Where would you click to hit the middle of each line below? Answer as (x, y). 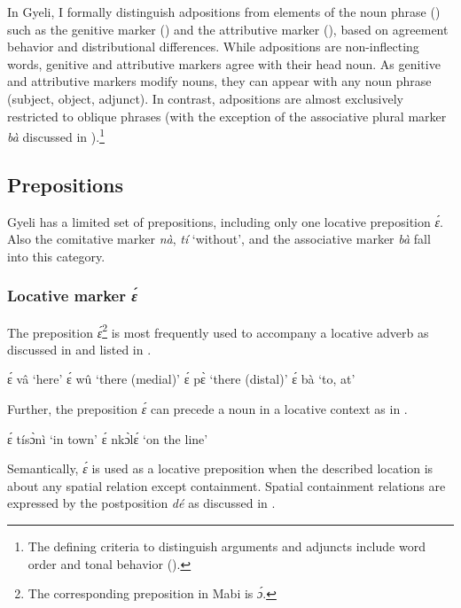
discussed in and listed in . (79, 349)
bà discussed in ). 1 (56, 135)
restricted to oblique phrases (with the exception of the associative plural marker (227, 116)
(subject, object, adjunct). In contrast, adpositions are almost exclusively (206, 98)
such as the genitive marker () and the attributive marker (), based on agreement (228, 29)
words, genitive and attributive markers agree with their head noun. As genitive (224, 63)
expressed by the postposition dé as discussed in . (141, 503)
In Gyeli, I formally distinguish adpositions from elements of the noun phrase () (224, 12)
